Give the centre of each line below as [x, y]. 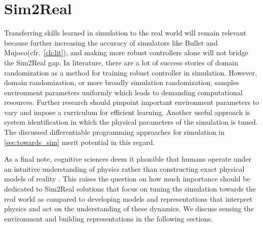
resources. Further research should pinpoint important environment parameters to [132, 102]
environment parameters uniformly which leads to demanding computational [123, 92]
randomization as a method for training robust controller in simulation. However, [131, 72]
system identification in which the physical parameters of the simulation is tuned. [131, 122]
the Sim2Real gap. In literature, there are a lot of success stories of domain [121, 62]
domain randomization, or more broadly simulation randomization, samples [122, 82]
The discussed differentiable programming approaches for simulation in [114, 132]
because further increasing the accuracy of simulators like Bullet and [111, 42]
